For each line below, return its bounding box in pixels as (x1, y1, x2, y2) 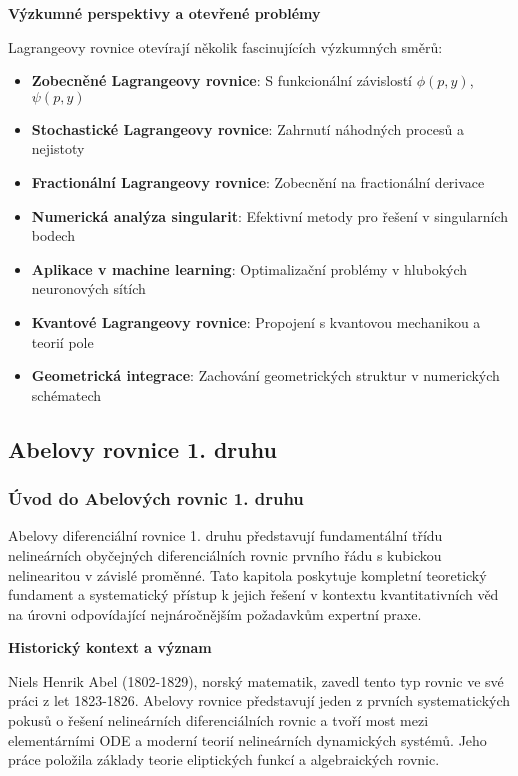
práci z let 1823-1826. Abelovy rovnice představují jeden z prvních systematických (8, 690, 511, 711)
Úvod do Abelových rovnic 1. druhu (8, 486, 304, 511)
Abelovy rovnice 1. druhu (8, 433, 277, 464)
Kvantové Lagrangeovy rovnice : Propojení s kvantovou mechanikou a (31, 311, 481, 332)
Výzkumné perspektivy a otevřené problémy (8, 3, 321, 23)
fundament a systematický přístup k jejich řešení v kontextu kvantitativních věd (8, 584, 499, 605)
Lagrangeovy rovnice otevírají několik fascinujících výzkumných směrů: (8, 36, 443, 57)
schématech (31, 384, 102, 405)
